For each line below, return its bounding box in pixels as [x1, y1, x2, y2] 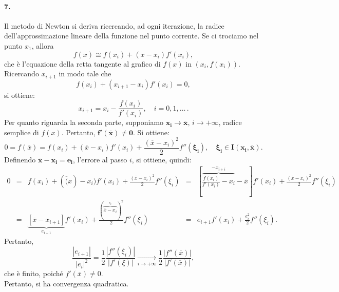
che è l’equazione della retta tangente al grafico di [4, 58, 161, 69]
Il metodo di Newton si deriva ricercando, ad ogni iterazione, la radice [4, 20, 224, 31]
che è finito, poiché [4, 268, 63, 279]
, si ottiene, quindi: [131, 154, 192, 165]
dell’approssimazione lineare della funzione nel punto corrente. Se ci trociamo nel [4, 30, 259, 41]
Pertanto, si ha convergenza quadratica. [4, 278, 129, 289]
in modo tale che [59, 68, 111, 79]
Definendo [4, 154, 36, 165]
